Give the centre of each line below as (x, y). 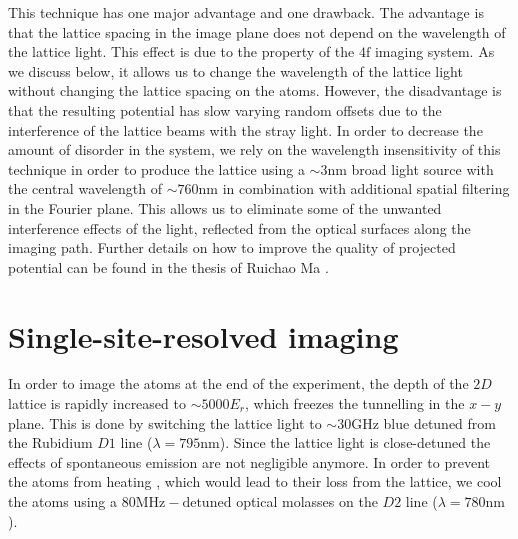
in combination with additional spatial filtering (366, 188)
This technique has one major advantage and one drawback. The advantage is (246, 12)
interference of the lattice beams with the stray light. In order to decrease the (245, 129)
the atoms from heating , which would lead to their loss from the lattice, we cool (255, 481)
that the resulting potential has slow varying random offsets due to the (225, 109)
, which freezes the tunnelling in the (355, 403)
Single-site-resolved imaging (203, 335)
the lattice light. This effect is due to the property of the (181, 51)
